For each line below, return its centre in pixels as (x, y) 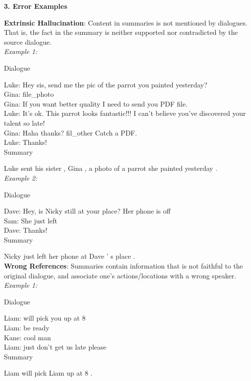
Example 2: (21, 177)
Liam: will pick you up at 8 (45, 318)
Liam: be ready (27, 328)
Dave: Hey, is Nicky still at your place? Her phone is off (87, 211)
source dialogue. (28, 41)
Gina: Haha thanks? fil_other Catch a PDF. (70, 132)
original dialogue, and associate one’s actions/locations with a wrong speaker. (120, 275)
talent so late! (24, 122)
